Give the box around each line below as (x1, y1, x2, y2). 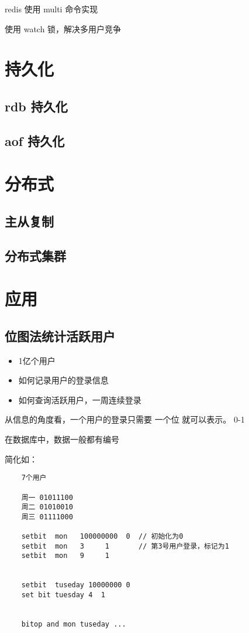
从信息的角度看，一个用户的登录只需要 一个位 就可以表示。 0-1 (5, 413, 245, 426)
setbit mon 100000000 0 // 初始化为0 (21, 532, 184, 541)
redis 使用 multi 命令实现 (5, 3, 98, 15)
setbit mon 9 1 (21, 552, 109, 560)
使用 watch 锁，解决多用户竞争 (5, 22, 122, 35)
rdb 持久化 (5, 97, 68, 115)
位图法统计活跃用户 (5, 326, 115, 345)
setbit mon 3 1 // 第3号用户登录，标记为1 (21, 542, 229, 550)
